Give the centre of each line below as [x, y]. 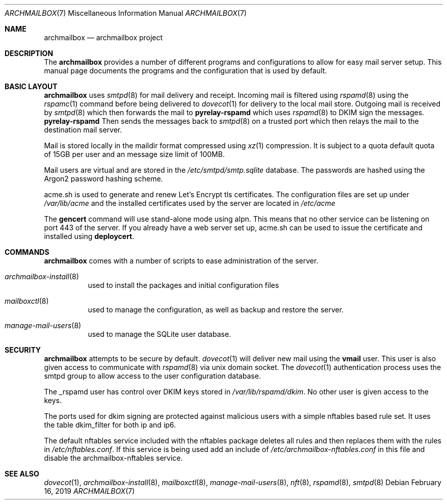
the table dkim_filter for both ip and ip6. [110, 425]
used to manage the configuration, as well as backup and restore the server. [216, 310]
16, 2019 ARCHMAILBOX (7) [89, 491]
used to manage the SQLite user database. [160, 334]
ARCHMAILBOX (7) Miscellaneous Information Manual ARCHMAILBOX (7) [126, 13]
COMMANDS [27, 252]
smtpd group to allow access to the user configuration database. [152, 376]
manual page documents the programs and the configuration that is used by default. [186, 71]
